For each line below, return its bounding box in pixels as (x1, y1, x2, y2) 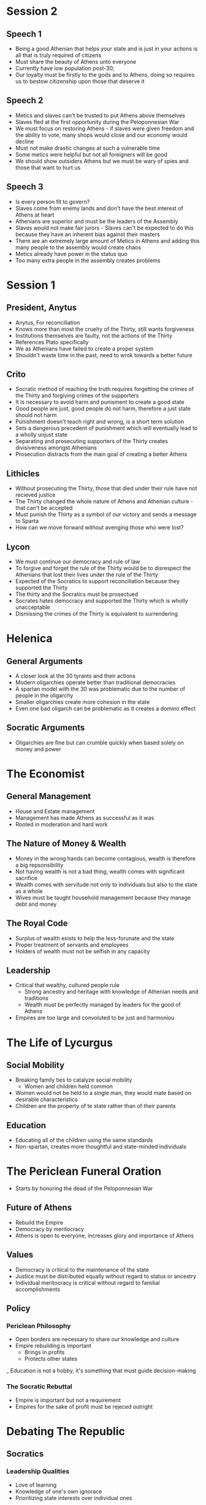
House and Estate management (15, 807, 95, 814)
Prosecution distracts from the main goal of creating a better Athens (15, 451, 188, 458)
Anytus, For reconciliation (15, 319, 80, 326)
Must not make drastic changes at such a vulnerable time (15, 144, 161, 152)
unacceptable (15, 603, 50, 611)
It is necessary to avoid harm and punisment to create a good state (15, 398, 185, 406)
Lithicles (6, 468, 40, 479)
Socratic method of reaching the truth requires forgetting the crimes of (15, 385, 194, 393)
